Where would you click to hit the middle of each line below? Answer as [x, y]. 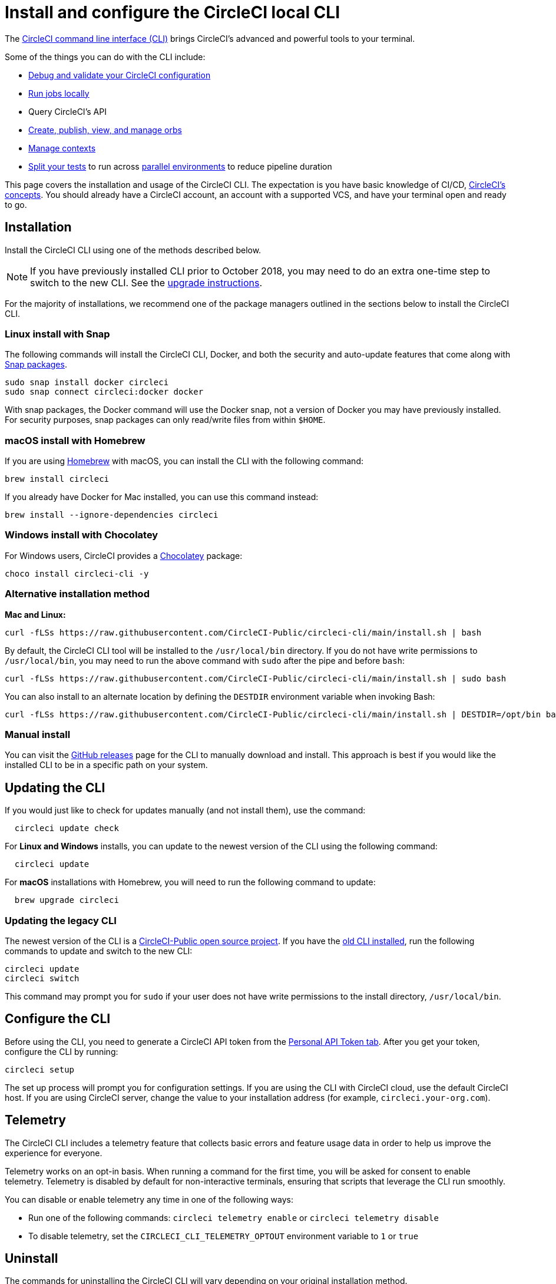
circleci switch [42, 978]
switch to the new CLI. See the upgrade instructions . [146, 282]
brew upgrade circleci [67, 900]
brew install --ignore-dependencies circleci [112, 515]
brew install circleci [57, 479]
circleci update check [67, 828]
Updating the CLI [55, 787]
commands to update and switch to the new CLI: [99, 951]
